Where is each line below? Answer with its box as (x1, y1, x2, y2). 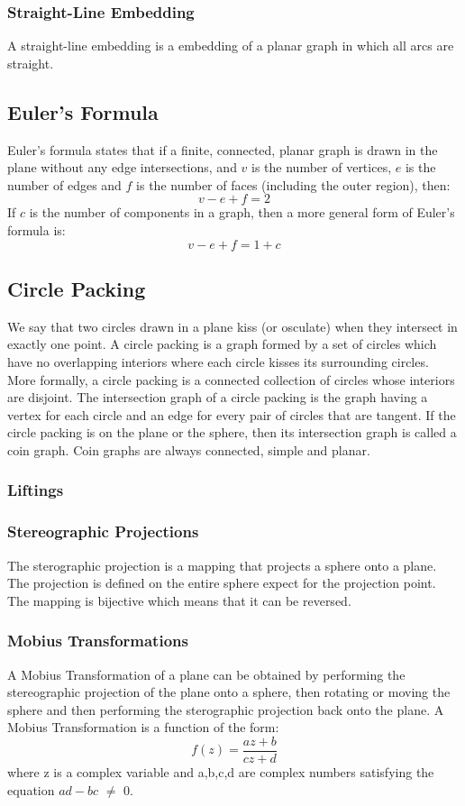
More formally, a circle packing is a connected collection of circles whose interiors (7, 370, 455, 389)
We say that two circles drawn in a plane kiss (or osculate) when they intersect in (7, 316, 458, 335)
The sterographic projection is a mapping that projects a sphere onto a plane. (7, 555, 437, 574)
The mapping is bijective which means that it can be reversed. (7, 591, 351, 609)
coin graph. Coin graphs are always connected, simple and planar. (7, 440, 370, 459)
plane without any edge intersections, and (7, 158, 237, 177)
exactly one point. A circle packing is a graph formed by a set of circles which (7, 334, 437, 353)
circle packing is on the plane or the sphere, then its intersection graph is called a (7, 423, 457, 442)
